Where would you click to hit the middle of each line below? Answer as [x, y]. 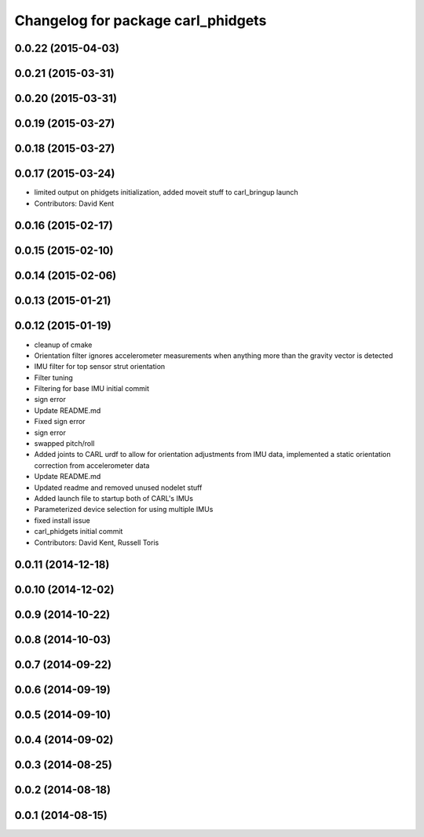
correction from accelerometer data [92, 465]
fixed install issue [62, 520]
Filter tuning [54, 378]
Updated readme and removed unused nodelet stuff [118, 488]
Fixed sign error [60, 422]
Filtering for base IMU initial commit [91, 389]
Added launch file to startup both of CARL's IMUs [114, 498]
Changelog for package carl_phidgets [141, 20]
